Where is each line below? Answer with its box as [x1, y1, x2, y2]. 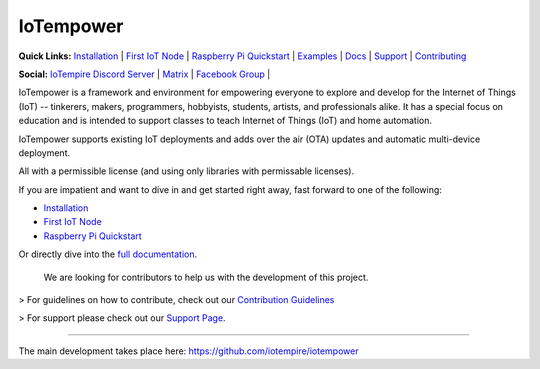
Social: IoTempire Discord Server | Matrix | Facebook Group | [18, 68, 271, 80]
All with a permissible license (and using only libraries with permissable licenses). [18, 165, 355, 177]
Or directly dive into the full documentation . [18, 248, 198, 260]
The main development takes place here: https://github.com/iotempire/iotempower [18, 345, 359, 357]
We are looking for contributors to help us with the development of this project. [43, 271, 369, 283]
